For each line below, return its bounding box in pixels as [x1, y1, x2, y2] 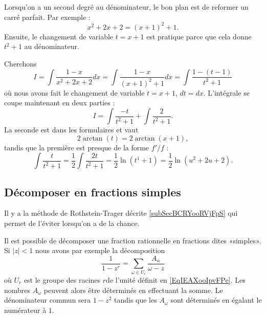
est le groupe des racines [24, 275, 101, 285]
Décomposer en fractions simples [4, 184, 181, 199]
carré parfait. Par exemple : [4, 11, 91, 22]
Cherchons [4, 58, 37, 69]
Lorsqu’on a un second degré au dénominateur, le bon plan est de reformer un [4, 2, 249, 12]
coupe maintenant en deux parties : [4, 97, 115, 108]
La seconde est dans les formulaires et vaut [4, 124, 139, 135]
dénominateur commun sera [4, 295, 91, 305]
